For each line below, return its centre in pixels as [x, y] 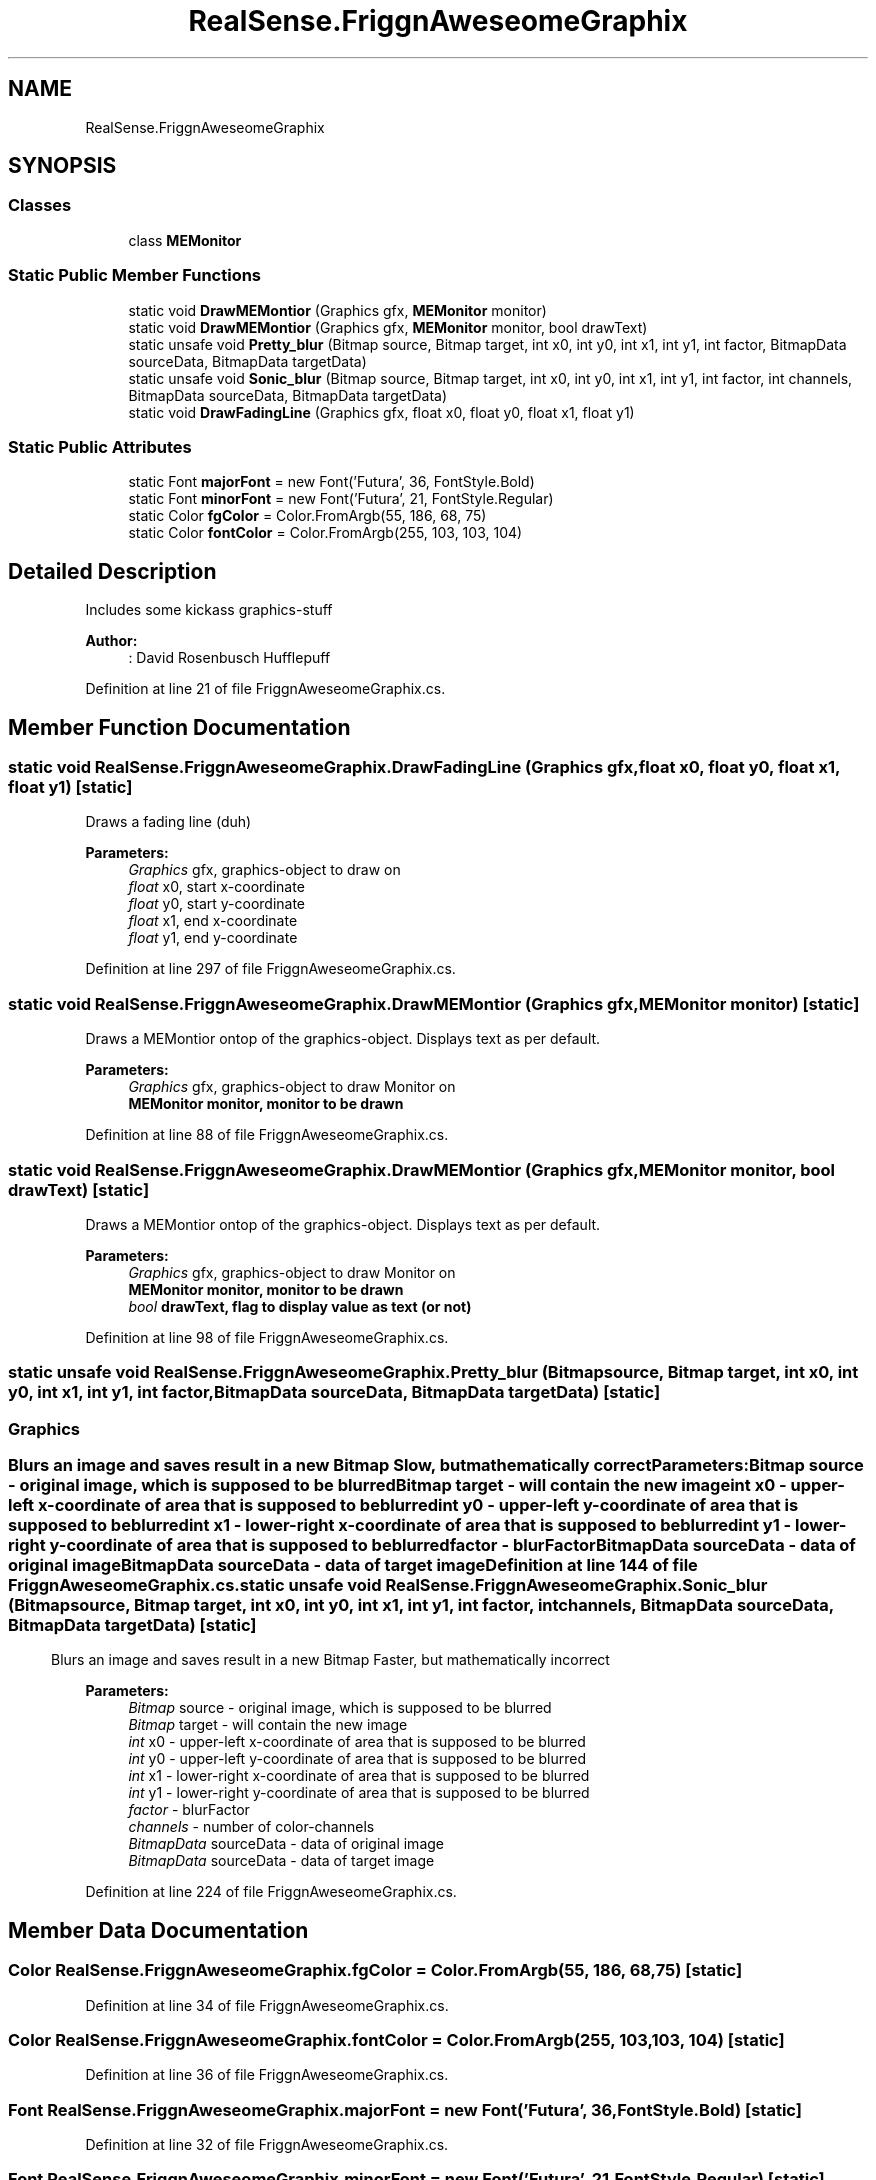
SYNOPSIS [62, 166]
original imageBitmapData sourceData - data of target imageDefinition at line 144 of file [353, 1565]
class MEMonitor [185, 240]
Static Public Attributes [100, 446]
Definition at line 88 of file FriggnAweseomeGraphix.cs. [267, 1135]
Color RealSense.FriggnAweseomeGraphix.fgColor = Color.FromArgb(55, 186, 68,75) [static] [375, 1970]
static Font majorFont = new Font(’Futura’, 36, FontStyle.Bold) [331, 482]
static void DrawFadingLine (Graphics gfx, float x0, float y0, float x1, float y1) [381, 412]
